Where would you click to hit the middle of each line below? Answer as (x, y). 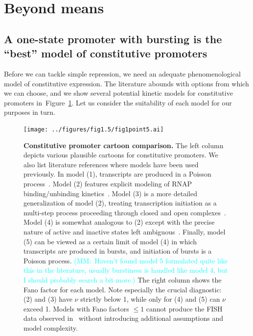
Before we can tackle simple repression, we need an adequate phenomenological (122, 73)
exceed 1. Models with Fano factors (76, 308)
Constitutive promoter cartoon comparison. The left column (124, 145)
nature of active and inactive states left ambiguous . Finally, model (125, 231)
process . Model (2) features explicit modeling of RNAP (108, 183)
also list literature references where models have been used (111, 164)
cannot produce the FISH (184, 308)
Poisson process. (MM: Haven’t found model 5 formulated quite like (126, 260)
